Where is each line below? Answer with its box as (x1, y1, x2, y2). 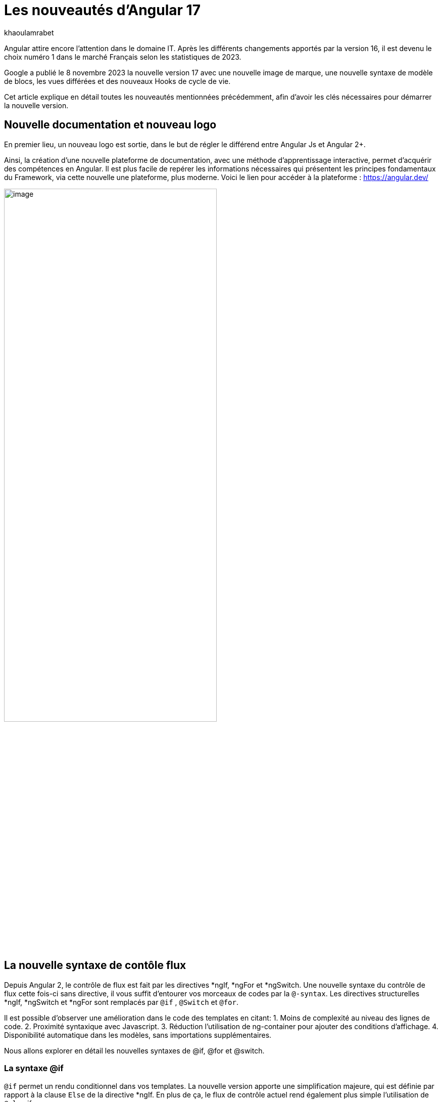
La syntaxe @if (4, 1063, 64, 1074)
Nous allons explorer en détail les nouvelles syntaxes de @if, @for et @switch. (4, 1046, 265, 1055)
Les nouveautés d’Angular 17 (4, 2, 201, 19)
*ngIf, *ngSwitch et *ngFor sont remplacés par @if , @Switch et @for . (4, 997, 238, 1006)
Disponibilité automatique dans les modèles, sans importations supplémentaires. (4, 1030, 272, 1039)
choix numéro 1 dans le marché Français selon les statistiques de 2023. (4, 52, 241, 61)
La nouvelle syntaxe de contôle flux (4, 959, 186, 972)
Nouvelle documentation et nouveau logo (4, 118, 217, 131)
